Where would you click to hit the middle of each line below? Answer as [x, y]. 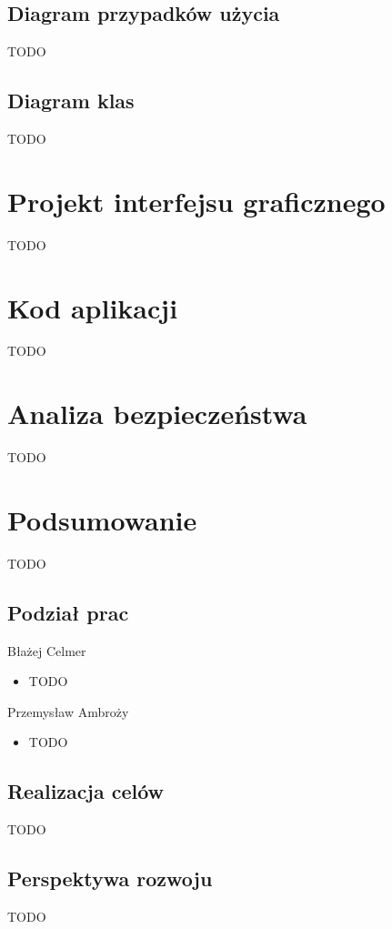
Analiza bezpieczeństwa [157, 414]
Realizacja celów [86, 791]
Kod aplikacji [93, 307]
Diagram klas [71, 101]
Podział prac [68, 612]
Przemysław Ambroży [68, 711]
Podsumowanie [102, 519]
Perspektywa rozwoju [110, 879]
